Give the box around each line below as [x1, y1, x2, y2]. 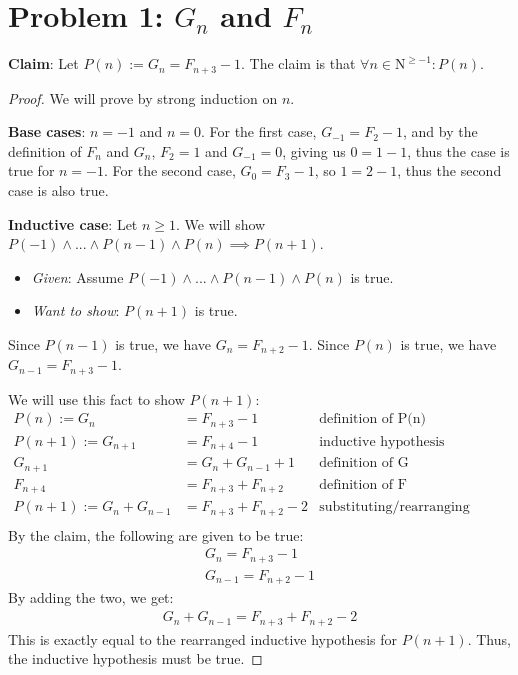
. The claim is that [241, 53, 356, 74]
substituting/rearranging [319, 500, 470, 515]
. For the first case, [200, 121, 317, 142]
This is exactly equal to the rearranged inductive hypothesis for [8, 628, 397, 649]
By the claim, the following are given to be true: [8, 524, 304, 545]
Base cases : [8, 121, 86, 142]
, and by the [402, 121, 478, 142]
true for [8, 160, 55, 181]
